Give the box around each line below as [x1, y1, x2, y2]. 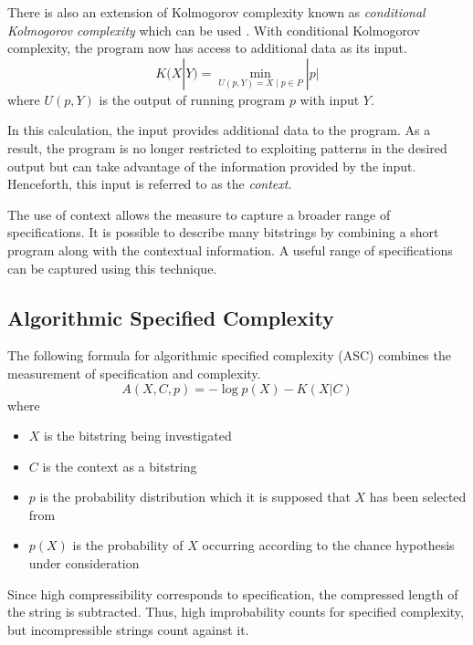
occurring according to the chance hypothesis [202, 536, 455, 555]
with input [300, 89, 360, 109]
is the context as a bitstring [42, 456, 197, 475]
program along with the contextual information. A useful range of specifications [7, 240, 453, 259]
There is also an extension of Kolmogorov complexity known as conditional [7, 3, 426, 21]
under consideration [28, 554, 140, 573]
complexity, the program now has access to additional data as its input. [7, 38, 407, 57]
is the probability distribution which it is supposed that [39, 487, 351, 506]
